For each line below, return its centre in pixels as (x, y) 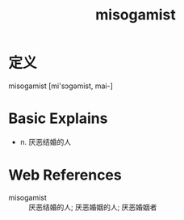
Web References (65, 175)
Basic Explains (58, 118)
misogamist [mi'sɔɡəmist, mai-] (61, 86)
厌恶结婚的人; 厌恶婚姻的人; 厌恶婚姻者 (93, 207)
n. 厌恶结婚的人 (46, 142)
